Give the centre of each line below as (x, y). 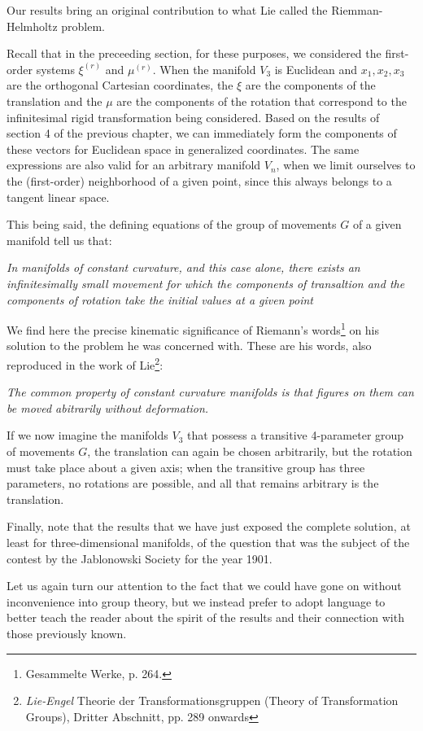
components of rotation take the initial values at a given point (160, 299)
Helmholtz (32, 26)
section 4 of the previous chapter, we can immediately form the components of (202, 133)
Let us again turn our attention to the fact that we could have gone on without (204, 586)
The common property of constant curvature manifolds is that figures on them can (210, 392)
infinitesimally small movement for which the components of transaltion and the (206, 283)
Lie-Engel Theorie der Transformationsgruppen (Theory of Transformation (212, 700)
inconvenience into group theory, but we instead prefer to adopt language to (196, 601)
